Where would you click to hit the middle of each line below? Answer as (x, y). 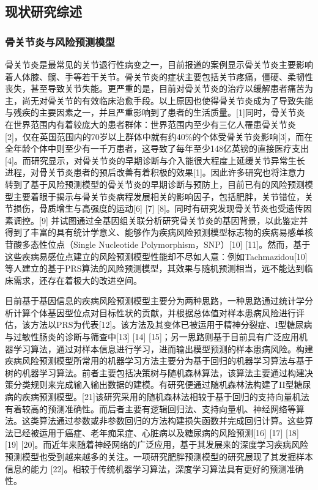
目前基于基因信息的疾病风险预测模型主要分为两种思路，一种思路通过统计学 (155, 301)
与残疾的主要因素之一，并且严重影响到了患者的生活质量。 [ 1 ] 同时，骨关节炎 (155, 112)
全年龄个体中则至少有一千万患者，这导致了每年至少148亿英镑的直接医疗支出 (157, 148)
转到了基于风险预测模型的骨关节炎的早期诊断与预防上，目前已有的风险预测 (155, 184)
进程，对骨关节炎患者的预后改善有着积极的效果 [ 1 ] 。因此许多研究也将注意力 (155, 172)
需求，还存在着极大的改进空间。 (77, 280)
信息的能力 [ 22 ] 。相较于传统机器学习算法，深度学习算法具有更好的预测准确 (154, 468)
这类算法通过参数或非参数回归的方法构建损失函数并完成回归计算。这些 (163, 421)
